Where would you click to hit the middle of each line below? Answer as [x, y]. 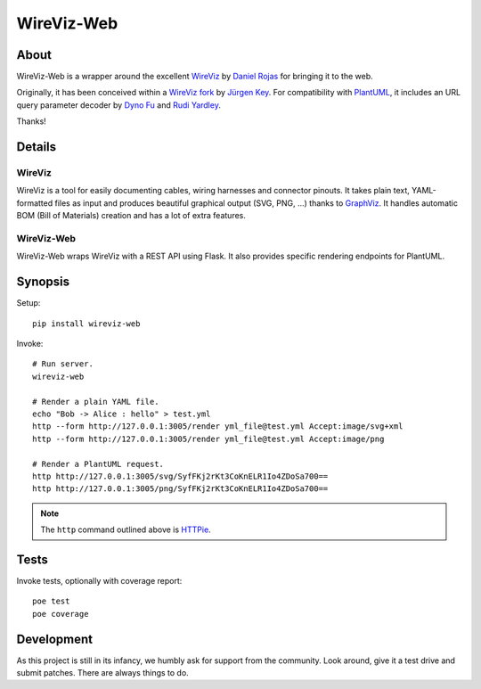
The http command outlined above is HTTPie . [126, 529]
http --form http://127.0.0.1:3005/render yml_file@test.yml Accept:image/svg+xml [218, 427]
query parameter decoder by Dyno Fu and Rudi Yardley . [119, 105]
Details [37, 147]
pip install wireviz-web [86, 324]
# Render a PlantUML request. [98, 464]
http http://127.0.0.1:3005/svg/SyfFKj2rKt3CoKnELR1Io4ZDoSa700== [180, 476]
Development [55, 639]
